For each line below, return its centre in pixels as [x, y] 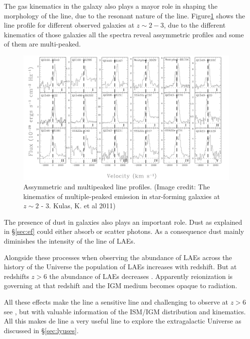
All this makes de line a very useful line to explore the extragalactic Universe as [123, 321]
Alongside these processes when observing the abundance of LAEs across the [118, 257]
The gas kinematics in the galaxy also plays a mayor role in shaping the [111, 6]
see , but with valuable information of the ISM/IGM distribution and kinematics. [125, 311]
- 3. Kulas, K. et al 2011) [78, 206]
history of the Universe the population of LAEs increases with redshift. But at [120, 267]
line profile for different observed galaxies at [69, 25]
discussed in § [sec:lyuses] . [41, 330]
